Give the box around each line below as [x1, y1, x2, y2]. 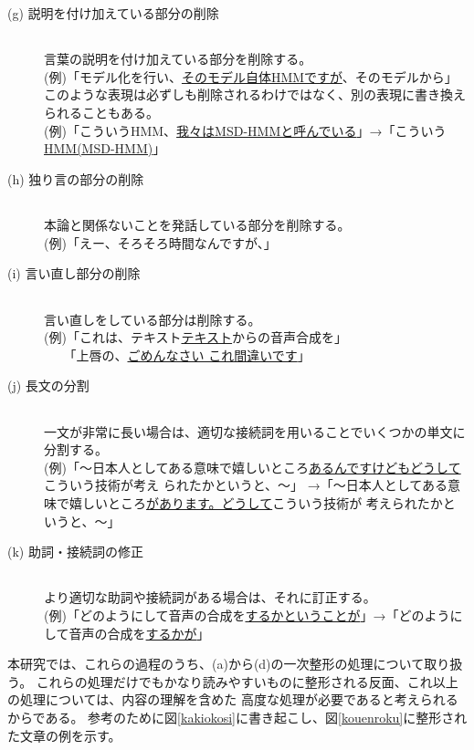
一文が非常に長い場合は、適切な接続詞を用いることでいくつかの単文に [44, 422, 466, 441]
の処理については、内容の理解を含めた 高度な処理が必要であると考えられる [7, 690, 458, 709]
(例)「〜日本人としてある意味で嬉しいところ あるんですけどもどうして [44, 457, 461, 476]
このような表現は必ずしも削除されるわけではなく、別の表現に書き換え [44, 85, 466, 104]
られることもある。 [44, 103, 159, 122]
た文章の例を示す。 [7, 725, 121, 745]
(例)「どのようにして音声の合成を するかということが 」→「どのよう [44, 606, 450, 624]
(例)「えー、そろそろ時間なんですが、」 [44, 233, 277, 252]
